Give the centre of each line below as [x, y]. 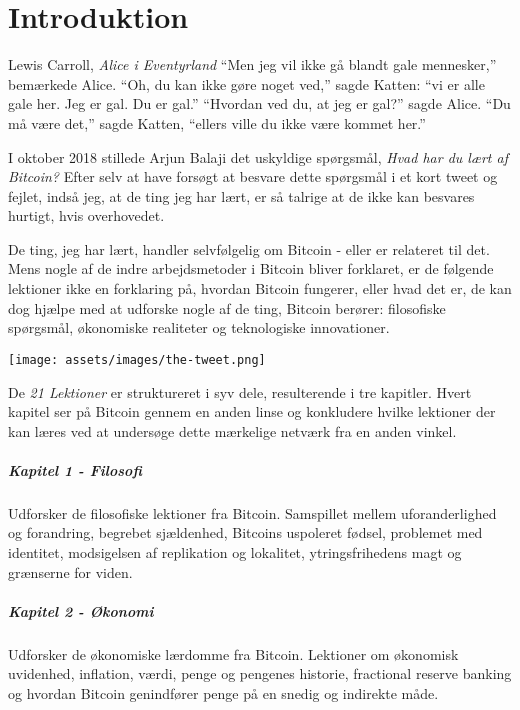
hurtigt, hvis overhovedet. [86, 215]
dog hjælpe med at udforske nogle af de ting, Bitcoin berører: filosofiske [227, 307]
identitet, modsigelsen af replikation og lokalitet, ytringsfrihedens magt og [235, 552]
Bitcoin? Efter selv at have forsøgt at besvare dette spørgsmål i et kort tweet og [253, 176]
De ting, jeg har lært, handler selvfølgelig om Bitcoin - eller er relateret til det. [249, 248]
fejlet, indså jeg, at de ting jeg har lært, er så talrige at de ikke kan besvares [241, 195]
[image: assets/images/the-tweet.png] [137, 359]
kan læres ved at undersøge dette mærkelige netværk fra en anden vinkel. [232, 430]
